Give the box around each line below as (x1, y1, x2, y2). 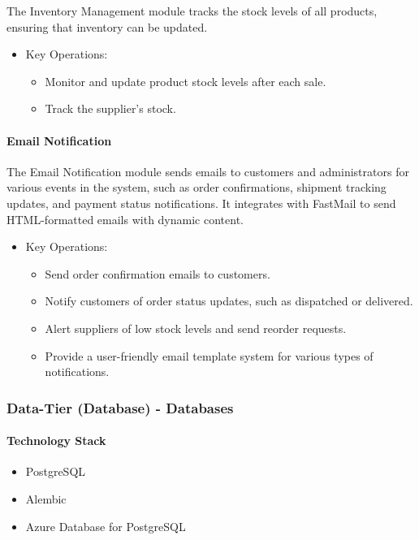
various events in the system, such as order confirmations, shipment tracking (6, 179, 387, 196)
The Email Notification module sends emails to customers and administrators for (6, 162, 409, 179)
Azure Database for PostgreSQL (25, 517, 186, 534)
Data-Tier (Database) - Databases (6, 397, 234, 417)
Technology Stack (6, 432, 106, 449)
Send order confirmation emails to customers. (45, 265, 270, 282)
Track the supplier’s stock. (45, 100, 176, 117)
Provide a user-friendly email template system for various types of (45, 347, 374, 364)
